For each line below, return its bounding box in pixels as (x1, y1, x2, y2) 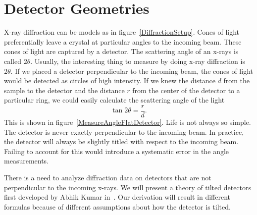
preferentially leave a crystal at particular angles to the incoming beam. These (4, 36, 242, 47)
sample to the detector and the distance (4, 85, 125, 95)
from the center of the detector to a (132, 85, 240, 95)
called (4, 55, 21, 66)
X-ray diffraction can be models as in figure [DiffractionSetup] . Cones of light (4, 27, 240, 37)
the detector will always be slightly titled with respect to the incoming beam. (4, 136, 239, 147)
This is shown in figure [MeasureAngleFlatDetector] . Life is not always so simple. (4, 116, 251, 127)
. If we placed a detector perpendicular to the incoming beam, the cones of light (10, 65, 253, 76)
